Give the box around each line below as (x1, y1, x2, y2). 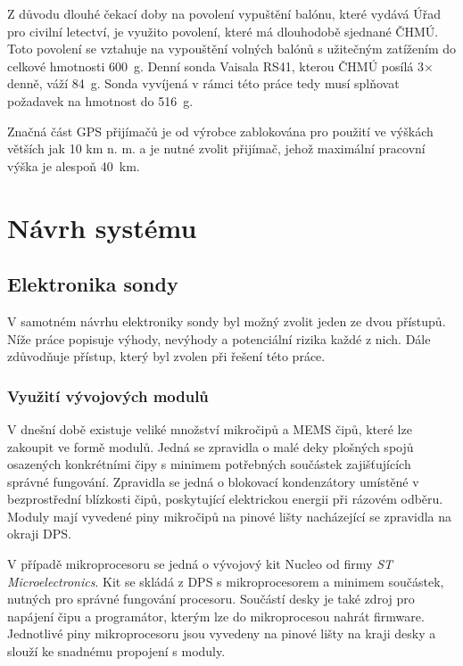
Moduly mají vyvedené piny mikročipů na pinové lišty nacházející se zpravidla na (7, 506, 452, 525)
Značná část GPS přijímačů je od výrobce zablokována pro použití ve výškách (7, 121, 434, 140)
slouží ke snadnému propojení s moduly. (7, 642, 226, 661)
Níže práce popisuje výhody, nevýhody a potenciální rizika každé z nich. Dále (7, 329, 431, 348)
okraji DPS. (7, 524, 72, 543)
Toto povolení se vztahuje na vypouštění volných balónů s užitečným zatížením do (7, 39, 457, 58)
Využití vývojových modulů (7, 384, 209, 407)
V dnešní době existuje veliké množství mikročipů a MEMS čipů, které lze (7, 419, 412, 438)
